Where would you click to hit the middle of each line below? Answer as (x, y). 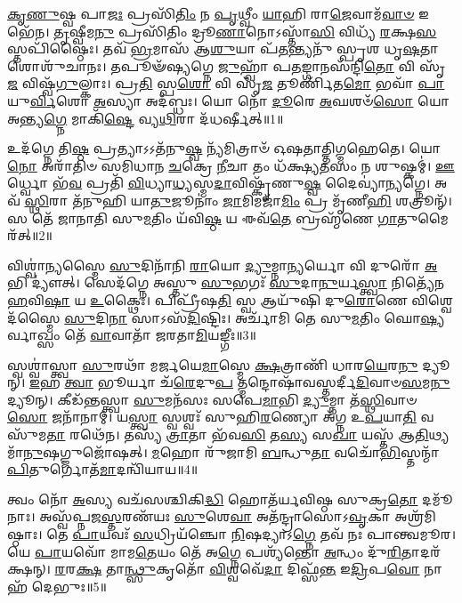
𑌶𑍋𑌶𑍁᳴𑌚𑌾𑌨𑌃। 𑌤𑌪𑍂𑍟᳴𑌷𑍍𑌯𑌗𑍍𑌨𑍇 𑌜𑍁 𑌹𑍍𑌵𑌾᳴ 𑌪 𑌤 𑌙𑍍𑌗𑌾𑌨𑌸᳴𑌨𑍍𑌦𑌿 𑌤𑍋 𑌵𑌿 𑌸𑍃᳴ (227, 65)
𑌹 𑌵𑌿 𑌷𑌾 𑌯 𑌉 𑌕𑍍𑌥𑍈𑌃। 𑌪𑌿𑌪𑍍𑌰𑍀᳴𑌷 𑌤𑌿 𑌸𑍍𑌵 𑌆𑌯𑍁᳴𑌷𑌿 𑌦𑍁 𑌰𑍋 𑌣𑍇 (207, 299)
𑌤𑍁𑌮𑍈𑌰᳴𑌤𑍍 (423, 217)
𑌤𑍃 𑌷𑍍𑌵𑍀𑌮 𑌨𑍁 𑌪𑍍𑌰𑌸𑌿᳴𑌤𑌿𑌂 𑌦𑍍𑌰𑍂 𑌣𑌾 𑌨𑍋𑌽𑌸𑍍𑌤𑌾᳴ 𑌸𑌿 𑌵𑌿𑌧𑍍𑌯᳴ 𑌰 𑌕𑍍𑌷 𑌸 (245, 31)
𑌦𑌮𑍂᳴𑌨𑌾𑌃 (438, 498)
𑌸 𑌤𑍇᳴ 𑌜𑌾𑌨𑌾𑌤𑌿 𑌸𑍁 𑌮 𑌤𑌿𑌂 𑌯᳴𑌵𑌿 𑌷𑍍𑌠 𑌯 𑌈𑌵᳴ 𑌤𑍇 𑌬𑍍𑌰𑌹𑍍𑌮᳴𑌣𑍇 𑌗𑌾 (203, 217)
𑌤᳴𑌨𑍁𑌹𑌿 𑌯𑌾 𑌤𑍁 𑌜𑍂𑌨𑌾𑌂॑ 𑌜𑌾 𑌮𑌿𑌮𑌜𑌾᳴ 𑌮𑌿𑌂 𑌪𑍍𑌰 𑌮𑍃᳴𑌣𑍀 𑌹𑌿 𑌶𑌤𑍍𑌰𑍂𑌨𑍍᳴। (262, 200)
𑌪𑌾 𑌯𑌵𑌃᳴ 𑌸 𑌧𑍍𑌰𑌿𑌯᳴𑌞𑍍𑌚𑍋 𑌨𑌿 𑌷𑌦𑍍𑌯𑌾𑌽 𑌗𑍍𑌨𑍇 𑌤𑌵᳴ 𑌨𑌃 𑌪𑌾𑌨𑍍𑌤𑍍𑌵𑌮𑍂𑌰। (264, 534)
